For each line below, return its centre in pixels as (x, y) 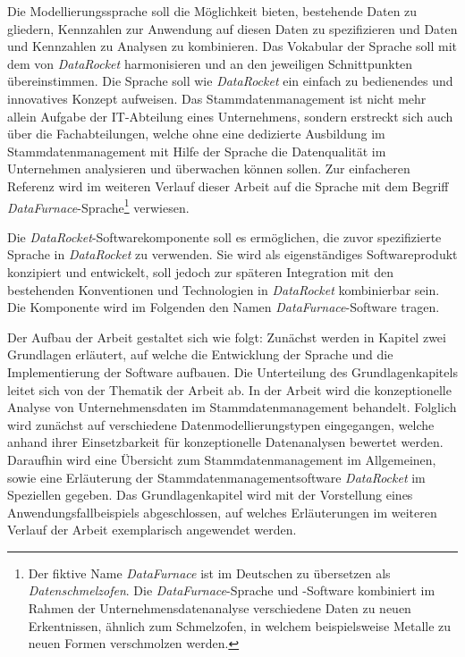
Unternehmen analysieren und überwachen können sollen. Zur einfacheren (209, 168)
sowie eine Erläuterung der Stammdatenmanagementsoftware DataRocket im (216, 477)
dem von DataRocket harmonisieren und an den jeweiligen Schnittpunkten (210, 63)
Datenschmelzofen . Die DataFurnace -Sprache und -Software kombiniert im (232, 590)
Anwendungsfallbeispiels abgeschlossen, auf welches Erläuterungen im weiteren (222, 512)
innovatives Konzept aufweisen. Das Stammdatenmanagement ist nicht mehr (217, 98)
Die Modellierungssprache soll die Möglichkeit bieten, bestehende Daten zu (212, 11)
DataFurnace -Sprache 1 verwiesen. (98, 206)
